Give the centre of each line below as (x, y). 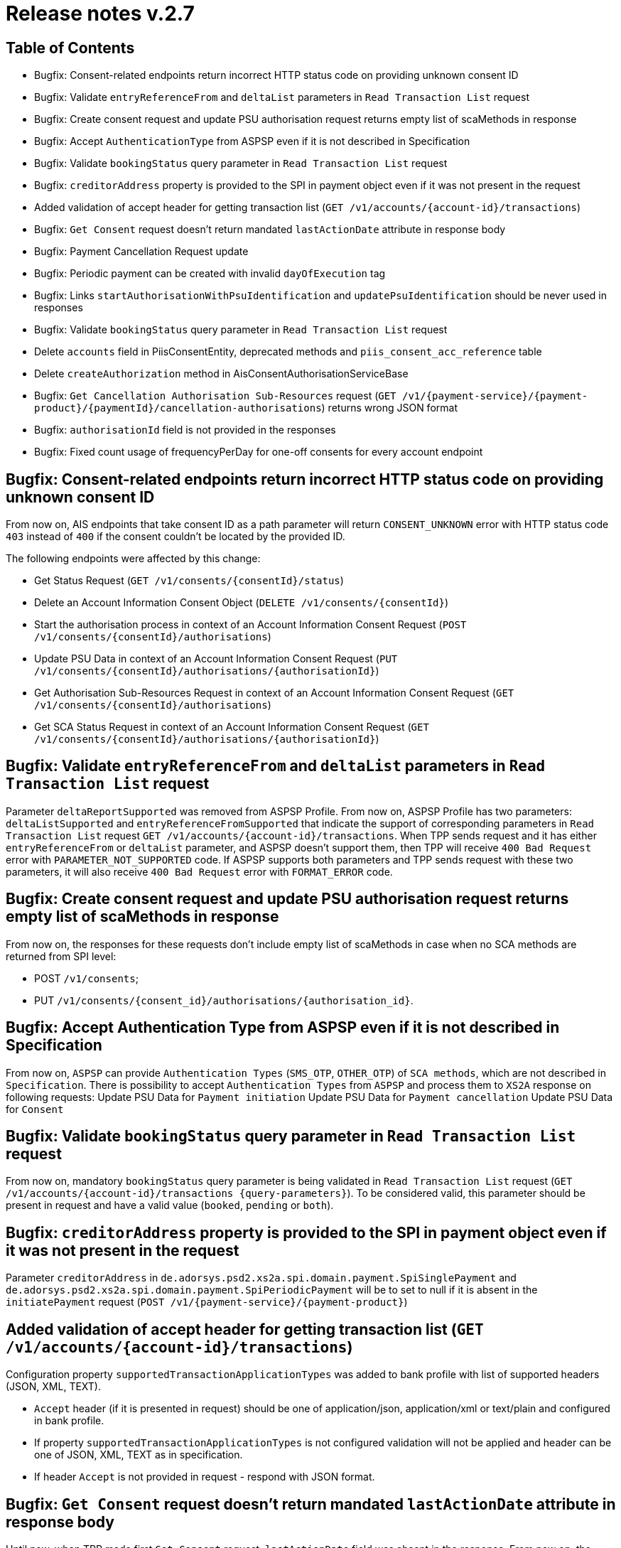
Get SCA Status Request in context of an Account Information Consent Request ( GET (232, 727)
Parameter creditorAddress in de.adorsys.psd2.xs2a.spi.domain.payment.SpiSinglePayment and (261, 1278)
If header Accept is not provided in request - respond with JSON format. (205, 1477)
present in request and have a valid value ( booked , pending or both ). (170, 1205)
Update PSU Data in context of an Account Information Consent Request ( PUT (216, 659)
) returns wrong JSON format (389, 408)
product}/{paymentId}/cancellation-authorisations (178, 408)
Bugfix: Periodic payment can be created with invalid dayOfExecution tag (210, 274)
